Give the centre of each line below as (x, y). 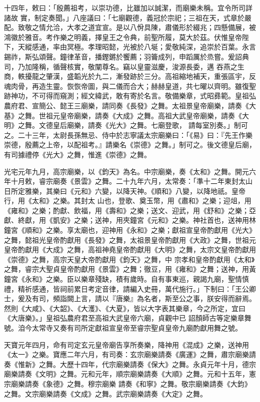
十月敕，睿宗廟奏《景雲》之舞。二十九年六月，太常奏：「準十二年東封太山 (131, 181)
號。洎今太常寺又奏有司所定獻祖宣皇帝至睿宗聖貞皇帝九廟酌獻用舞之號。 (123, 328)
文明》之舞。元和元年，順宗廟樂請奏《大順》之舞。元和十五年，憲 (147, 374)
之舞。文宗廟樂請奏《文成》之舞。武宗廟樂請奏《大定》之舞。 (105, 393)
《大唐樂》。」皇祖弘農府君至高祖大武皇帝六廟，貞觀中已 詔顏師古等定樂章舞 (128, 318)
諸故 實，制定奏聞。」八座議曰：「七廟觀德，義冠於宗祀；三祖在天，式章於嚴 (128, 17)
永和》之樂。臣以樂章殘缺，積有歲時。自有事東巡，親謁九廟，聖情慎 (137, 279)
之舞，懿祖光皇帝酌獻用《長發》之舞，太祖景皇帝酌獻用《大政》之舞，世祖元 (130, 239)
